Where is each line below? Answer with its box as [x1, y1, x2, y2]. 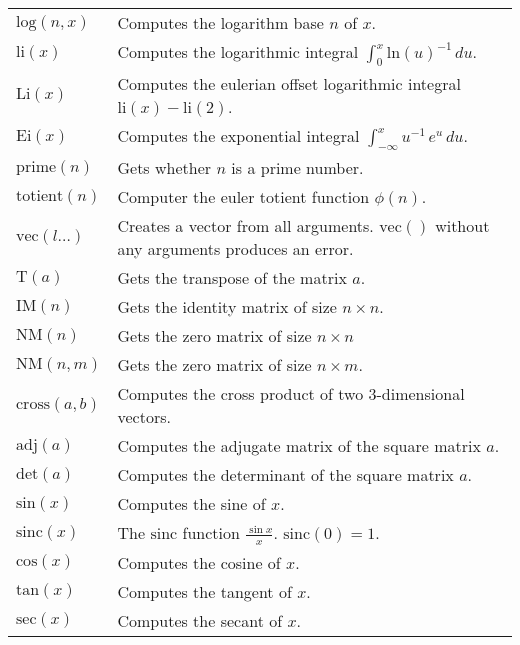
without [435, 214, 490, 238]
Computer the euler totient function [117, 185, 370, 209]
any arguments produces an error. [117, 237, 354, 261]
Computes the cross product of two [117, 382, 364, 406]
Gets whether [117, 156, 212, 180]
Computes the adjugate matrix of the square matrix [117, 434, 481, 458]
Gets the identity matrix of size [117, 295, 337, 319]
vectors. [117, 405, 171, 429]
